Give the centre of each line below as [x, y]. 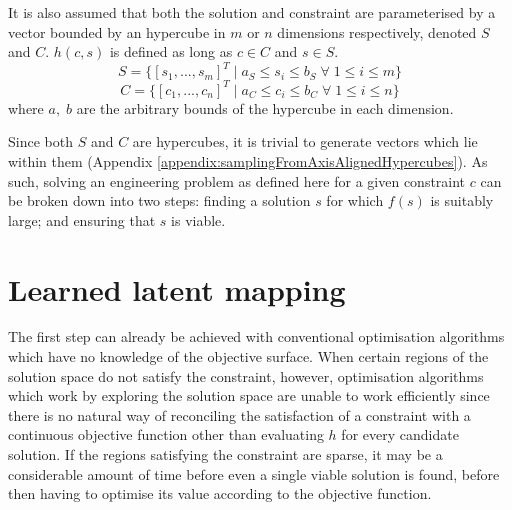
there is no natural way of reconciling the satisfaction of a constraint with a [239, 414]
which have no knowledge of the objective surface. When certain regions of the [248, 356]
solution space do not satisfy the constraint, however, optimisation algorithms [246, 375]
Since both [40, 141]
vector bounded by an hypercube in [117, 31]
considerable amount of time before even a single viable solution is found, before [254, 473]
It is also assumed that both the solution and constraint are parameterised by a [252, 12]
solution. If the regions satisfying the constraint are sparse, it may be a [225, 454]
